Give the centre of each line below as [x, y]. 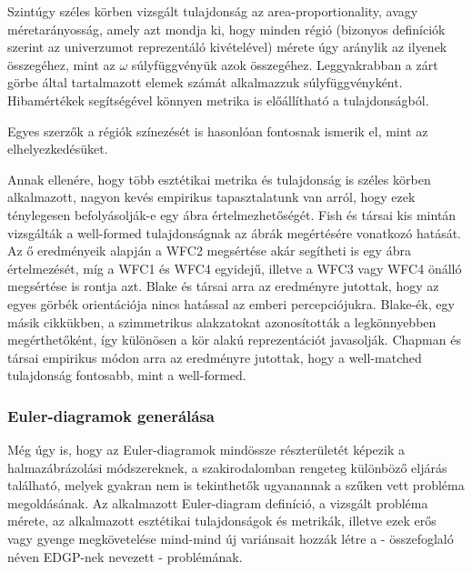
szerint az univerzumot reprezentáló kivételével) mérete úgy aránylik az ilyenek [227, 47]
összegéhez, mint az [61, 64]
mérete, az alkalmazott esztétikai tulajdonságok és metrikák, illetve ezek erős [222, 521]
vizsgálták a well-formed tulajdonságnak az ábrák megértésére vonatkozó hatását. [235, 232]
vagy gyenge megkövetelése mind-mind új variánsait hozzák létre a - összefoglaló [231, 539]
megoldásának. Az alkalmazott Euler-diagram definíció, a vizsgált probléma [218, 502]
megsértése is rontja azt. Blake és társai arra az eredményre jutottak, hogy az [223, 286]
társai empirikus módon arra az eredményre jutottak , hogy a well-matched [215, 357]
